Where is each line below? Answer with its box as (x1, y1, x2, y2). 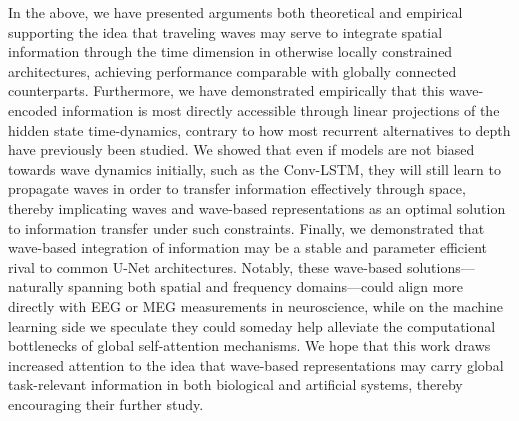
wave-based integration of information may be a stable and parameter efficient (8, 237, 488, 258)
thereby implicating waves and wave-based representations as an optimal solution (8, 197, 506, 218)
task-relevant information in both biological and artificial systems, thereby (8, 374, 463, 395)
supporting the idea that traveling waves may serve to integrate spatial (8, 21, 443, 42)
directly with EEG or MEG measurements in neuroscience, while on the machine (8, 295, 504, 316)
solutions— (406, 256, 475, 277)
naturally (8, 276, 64, 297)
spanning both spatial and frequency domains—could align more (68, 276, 464, 297)
